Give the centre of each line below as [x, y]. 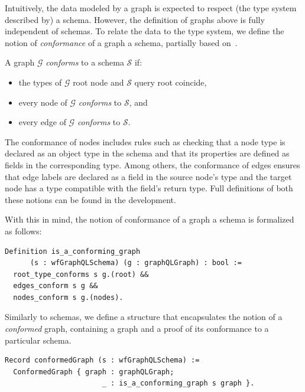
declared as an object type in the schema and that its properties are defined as [147, 153]
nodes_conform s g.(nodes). [68, 297]
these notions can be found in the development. [90, 199]
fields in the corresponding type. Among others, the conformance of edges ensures [152, 164]
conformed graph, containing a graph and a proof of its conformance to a [137, 329]
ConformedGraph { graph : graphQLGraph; [94, 372]
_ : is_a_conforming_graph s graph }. [178, 383]
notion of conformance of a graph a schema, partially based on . [121, 42]
